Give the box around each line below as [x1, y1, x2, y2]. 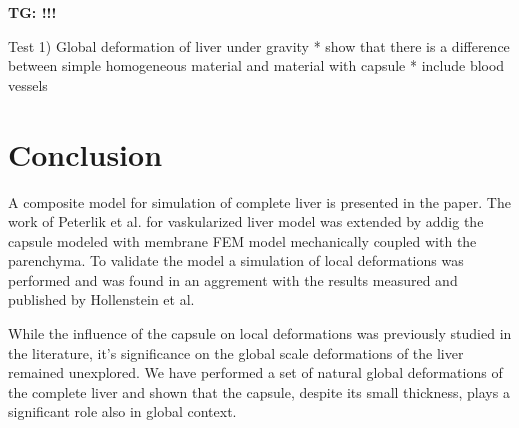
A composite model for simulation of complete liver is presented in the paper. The [8, 191, 511, 212]
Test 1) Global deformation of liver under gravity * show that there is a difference [8, 35, 510, 56]
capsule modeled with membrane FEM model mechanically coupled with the [8, 230, 477, 251]
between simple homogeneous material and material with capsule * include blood [8, 55, 505, 76]
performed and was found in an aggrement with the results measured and [8, 269, 458, 290]
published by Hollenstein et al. [8, 289, 195, 310]
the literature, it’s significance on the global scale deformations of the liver [8, 342, 464, 363]
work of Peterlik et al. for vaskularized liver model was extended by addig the [8, 211, 484, 232]
